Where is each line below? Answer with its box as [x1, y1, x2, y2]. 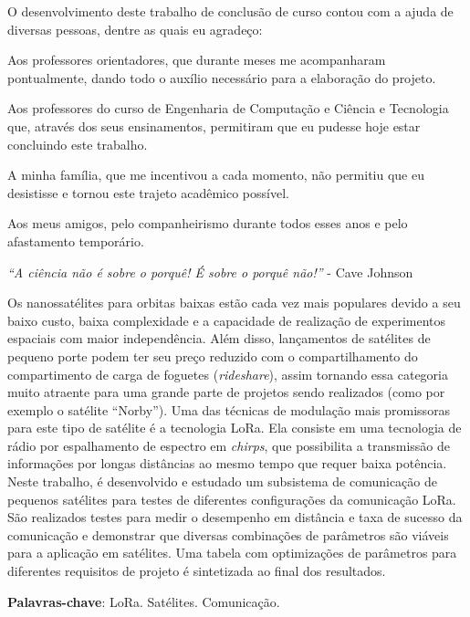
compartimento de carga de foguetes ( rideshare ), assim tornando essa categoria [7, 364, 448, 383]
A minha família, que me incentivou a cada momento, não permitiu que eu [7, 165, 424, 184]
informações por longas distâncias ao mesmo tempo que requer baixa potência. [7, 454, 447, 473]
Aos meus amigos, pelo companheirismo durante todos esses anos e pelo [7, 214, 408, 233]
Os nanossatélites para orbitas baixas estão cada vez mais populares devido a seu [7, 293, 461, 312]
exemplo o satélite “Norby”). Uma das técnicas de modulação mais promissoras [7, 400, 451, 419]
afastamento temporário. [7, 231, 144, 250]
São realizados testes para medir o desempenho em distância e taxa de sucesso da [7, 507, 463, 527]
